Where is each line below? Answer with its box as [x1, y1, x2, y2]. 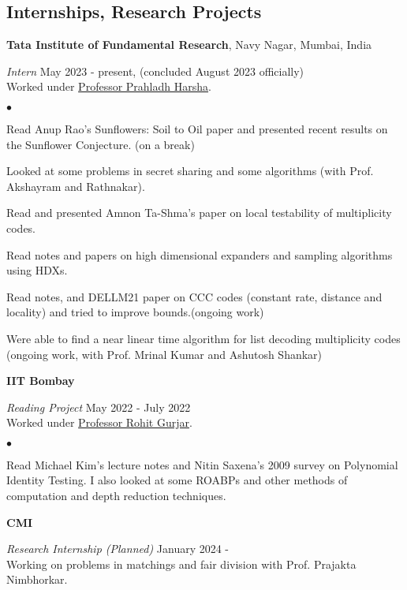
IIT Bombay [6, 372, 75, 389]
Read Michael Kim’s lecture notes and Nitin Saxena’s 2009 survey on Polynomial [6, 456, 398, 472]
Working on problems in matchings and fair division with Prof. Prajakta [6, 555, 357, 572]
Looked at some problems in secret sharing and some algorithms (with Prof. [6, 162, 374, 179]
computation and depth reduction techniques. [6, 487, 226, 504]
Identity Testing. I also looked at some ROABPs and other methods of [6, 472, 348, 488]
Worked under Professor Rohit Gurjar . [6, 414, 192, 431]
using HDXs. [6, 262, 68, 278]
